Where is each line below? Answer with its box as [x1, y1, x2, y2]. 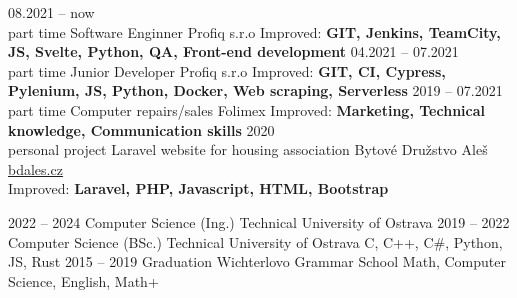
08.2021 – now [8, 2, 95, 22]
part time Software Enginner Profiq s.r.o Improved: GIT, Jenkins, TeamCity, [8, 21, 501, 42]
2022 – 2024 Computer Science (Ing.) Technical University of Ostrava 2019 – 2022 [8, 211, 510, 232]
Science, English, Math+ [8, 270, 159, 291]
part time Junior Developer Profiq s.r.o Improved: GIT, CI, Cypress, [8, 60, 446, 81]
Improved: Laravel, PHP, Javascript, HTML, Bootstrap [8, 178, 389, 199]
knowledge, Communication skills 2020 [8, 119, 275, 140]
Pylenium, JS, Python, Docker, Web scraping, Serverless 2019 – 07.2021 [8, 80, 503, 101]
